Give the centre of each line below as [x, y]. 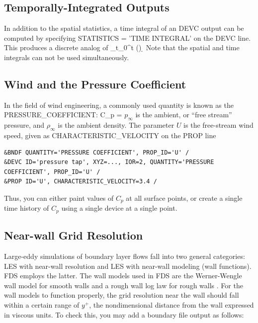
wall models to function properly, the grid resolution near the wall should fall [122, 295]
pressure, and [24, 125]
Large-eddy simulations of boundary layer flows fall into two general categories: [125, 256]
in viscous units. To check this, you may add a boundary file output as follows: [124, 314]
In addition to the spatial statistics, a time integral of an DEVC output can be [124, 28]
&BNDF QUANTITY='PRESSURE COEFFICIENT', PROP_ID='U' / [97, 152]
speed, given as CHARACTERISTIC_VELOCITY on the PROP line [110, 135]
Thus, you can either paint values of [59, 198]
